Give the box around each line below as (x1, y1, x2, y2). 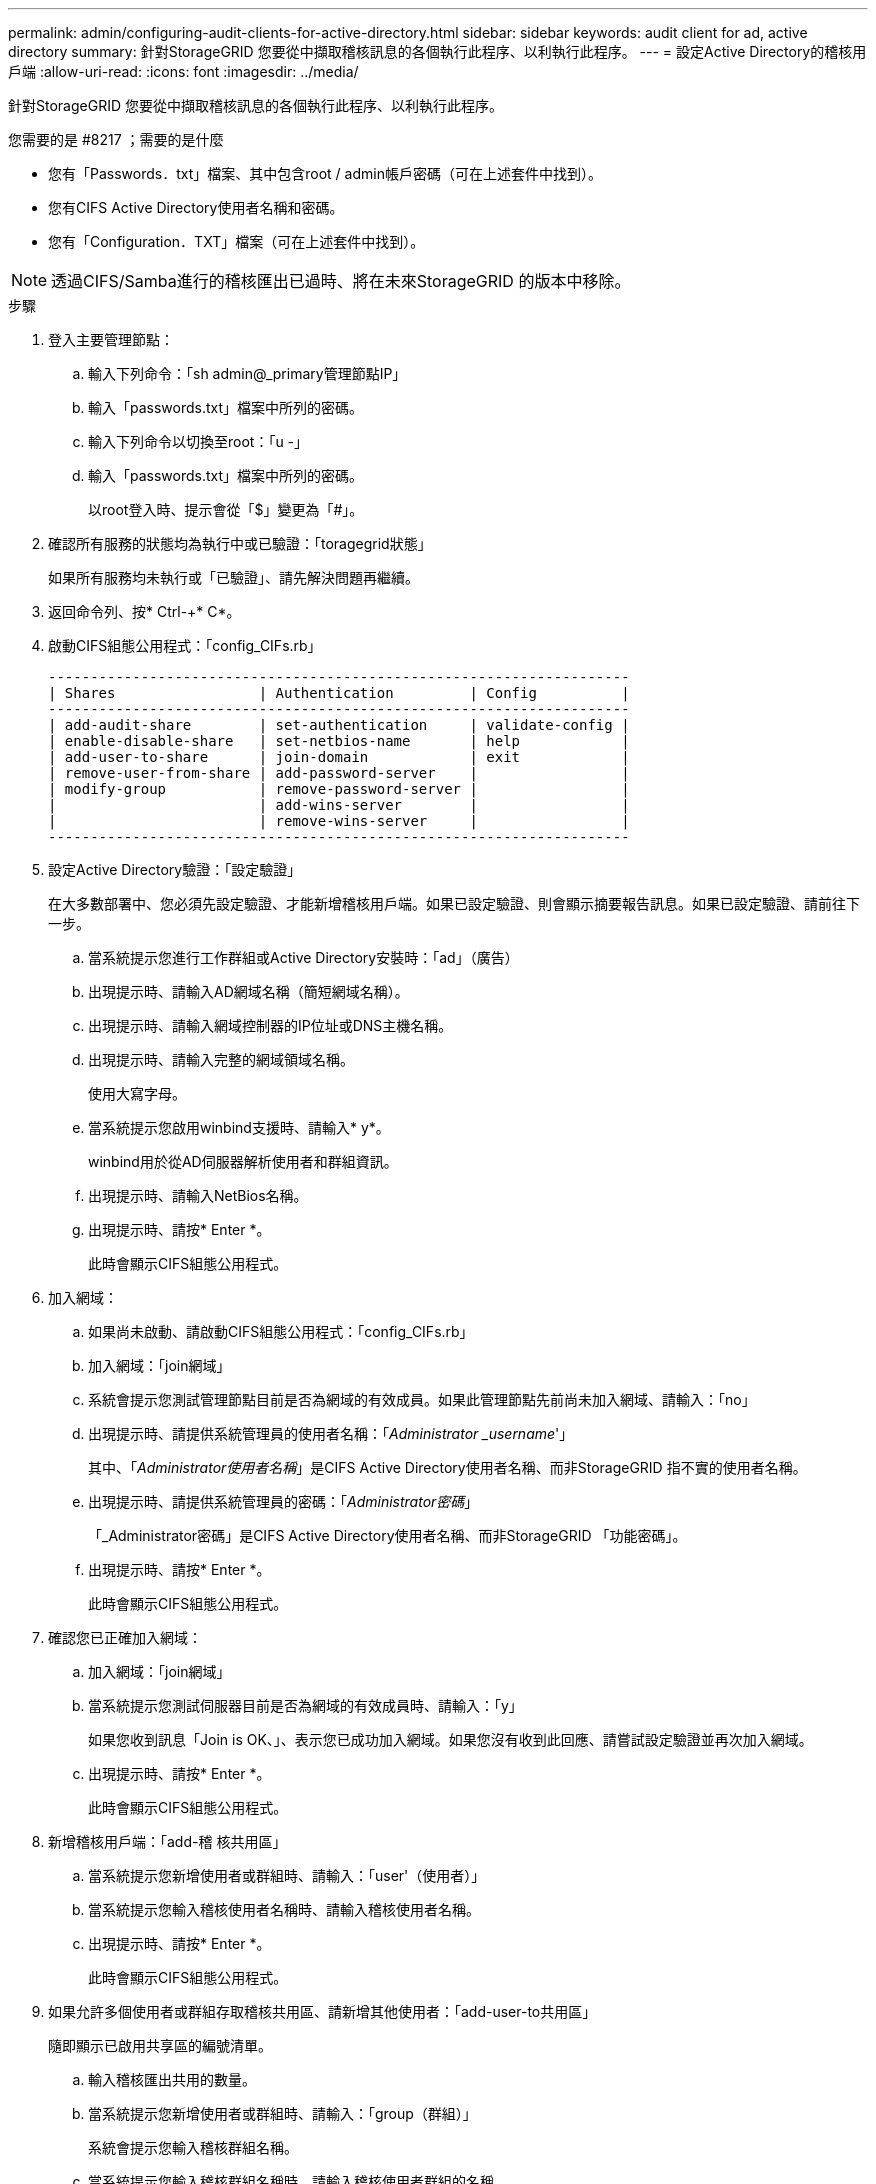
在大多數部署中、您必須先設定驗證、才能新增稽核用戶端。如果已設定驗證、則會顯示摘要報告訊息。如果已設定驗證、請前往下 (48, 895, 860, 912)
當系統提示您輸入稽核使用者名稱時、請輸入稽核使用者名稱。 (88, 1901, 480, 1918)
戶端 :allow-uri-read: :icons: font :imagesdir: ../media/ (8, 63, 359, 80)
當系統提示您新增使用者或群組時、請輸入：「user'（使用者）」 (88, 1867, 486, 1884)
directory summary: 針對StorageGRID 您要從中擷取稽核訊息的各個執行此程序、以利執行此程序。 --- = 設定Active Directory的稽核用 (8, 43, 867, 60)
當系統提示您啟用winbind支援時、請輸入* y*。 (88, 1119, 390, 1136)
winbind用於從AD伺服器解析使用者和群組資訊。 (88, 1153, 398, 1170)
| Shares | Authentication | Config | (48, 685, 630, 701)
